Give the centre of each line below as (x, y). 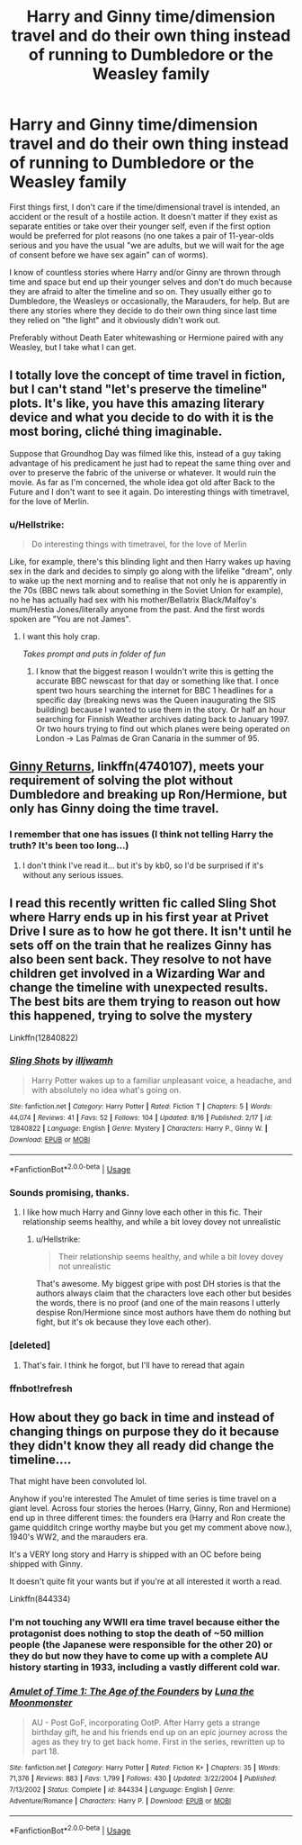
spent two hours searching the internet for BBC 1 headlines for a (155, 691)
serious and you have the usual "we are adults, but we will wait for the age (147, 245)
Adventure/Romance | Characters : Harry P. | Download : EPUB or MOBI (120, 1801)
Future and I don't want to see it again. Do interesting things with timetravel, (149, 492)
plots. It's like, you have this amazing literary (137, 404)
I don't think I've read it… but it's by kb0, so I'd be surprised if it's (142, 865)
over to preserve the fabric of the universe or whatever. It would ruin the (143, 472)
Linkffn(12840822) (44, 1037)
